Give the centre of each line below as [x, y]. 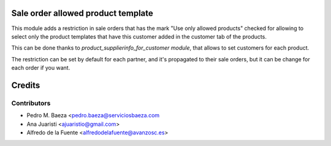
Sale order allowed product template [82, 13]
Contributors [31, 103]
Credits [26, 85]
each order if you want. [41, 68]
